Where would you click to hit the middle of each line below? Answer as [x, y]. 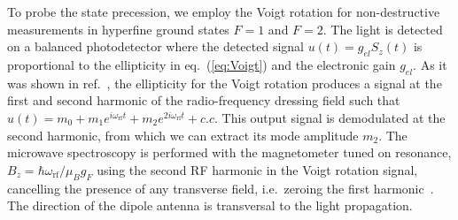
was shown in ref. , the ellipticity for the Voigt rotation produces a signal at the [225, 83]
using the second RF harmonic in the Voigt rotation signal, [257, 169]
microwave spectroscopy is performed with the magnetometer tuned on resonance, [229, 152]
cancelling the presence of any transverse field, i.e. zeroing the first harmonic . [221, 188]
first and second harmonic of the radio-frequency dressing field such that [204, 100]
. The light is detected [383, 29]
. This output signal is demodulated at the [330, 117]
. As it [430, 64]
